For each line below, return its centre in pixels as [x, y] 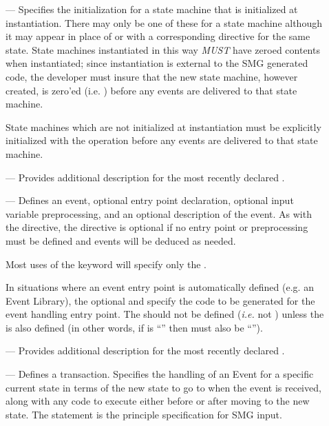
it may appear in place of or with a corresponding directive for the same [158, 36]
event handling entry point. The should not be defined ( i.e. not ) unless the [165, 314]
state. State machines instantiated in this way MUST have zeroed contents [163, 49]
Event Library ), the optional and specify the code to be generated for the [160, 300]
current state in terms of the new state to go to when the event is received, [163, 387]
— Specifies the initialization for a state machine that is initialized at [152, 9]
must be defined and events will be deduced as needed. [121, 240]
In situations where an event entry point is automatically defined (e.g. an [160, 287]
